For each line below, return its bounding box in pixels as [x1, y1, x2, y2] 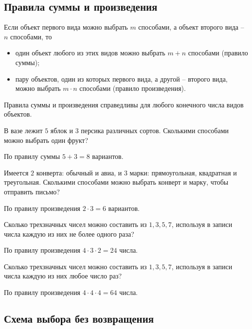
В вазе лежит [4, 125, 43, 135]
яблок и [50, 125, 73, 135]
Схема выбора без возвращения [4, 311, 154, 326]
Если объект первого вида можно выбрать [4, 22, 128, 32]
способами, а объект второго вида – [138, 22, 244, 32]
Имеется [4, 167, 29, 177]
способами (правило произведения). [79, 83, 186, 93]
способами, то [10, 31, 52, 41]
